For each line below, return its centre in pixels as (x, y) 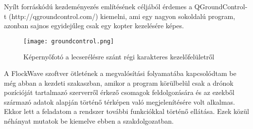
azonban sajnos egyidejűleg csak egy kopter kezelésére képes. (94, 26)
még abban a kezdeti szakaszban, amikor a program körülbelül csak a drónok (119, 83)
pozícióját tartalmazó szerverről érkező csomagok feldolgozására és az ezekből (119, 92)
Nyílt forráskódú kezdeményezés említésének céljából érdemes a (98, 6)
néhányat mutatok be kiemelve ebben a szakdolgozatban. (89, 121)
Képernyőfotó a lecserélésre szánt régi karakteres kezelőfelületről (119, 57)
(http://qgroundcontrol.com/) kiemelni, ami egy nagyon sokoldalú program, (122, 16)
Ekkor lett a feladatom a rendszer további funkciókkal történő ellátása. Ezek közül (126, 111)
